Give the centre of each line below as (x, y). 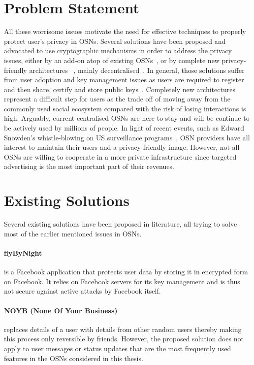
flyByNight (23, 252)
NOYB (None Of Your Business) (61, 310)
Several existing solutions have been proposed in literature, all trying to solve (121, 224)
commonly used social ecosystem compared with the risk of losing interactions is (125, 108)
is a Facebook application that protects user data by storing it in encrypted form (126, 272)
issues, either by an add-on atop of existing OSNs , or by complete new (112, 60)
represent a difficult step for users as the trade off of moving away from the (117, 99)
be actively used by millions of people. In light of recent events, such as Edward (124, 128)
